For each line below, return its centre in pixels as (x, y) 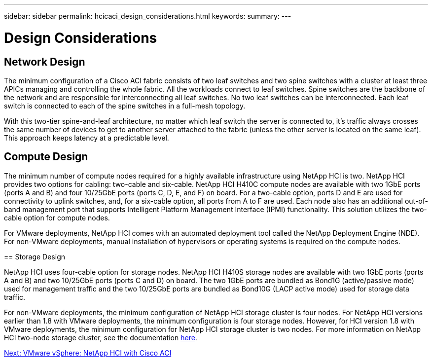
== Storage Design (35, 256)
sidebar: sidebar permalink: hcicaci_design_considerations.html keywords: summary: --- (148, 16)
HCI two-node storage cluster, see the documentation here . (101, 337)
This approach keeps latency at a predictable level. (87, 138)
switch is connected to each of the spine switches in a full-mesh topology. (125, 106)
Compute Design (46, 157)
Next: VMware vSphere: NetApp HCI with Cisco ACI (88, 353)
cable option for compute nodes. (57, 217)
